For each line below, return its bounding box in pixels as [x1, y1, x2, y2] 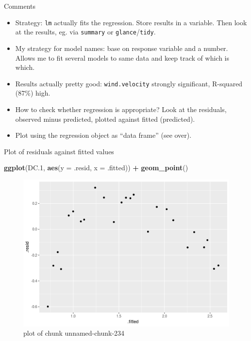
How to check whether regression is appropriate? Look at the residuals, [15, 104, 227, 114]
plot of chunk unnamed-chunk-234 [23, 328, 125, 338]
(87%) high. [15, 88, 50, 98]
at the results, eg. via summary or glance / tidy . [15, 27, 156, 37]
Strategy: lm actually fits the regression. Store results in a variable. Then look [15, 17, 247, 27]
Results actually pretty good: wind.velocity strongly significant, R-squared [15, 78, 243, 88]
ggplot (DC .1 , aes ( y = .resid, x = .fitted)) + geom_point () [4, 162, 188, 173]
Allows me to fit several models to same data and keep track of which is [15, 52, 230, 63]
